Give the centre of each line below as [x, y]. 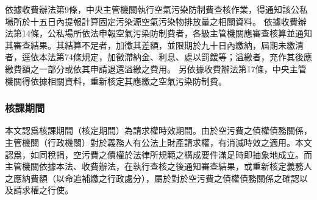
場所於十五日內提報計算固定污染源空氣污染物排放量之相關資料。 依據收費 [151, 21]
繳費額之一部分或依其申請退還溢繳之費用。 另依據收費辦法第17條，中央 [147, 68]
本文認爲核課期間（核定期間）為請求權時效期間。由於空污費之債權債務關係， [158, 130]
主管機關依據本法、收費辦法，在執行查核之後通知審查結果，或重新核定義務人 [158, 166]
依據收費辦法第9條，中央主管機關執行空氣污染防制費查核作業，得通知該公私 [156, 9]
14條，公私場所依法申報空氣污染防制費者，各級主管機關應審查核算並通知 [167, 33]
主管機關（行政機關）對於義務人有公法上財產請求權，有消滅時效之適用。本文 [158, 142]
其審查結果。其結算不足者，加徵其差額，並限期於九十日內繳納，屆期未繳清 [154, 45]
